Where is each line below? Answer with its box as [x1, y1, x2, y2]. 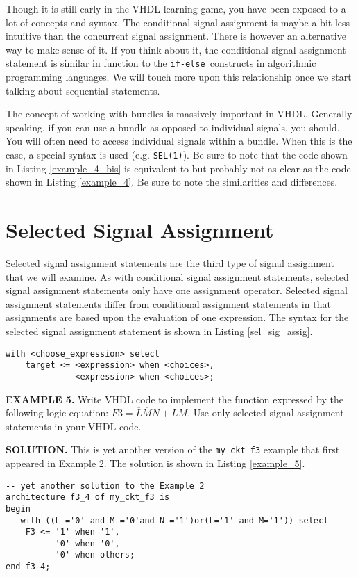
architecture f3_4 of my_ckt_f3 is [6, 492, 170, 503]
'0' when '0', [55, 538, 120, 548]
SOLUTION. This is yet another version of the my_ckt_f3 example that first [6, 442, 340, 457]
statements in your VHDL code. [6, 418, 142, 433]
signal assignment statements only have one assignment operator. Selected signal [6, 283, 348, 298]
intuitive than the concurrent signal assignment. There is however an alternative [6, 29, 346, 43]
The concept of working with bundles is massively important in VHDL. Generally [6, 106, 352, 121]
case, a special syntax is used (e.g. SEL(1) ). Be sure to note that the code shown [6, 147, 348, 161]
